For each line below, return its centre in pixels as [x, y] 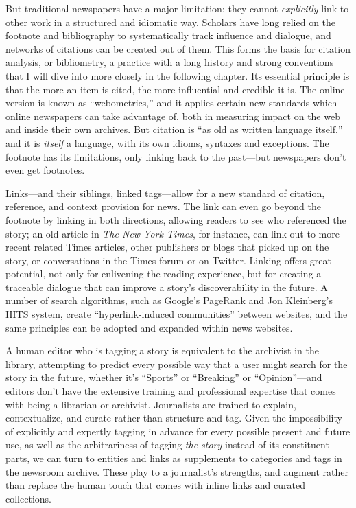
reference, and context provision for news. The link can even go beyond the [163, 206]
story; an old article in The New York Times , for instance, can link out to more [173, 233]
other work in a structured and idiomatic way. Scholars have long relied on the [171, 22]
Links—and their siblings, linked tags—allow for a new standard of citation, [165, 193]
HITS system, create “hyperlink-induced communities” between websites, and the [177, 314]
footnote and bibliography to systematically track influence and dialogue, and [168, 35]
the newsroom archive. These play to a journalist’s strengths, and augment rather [177, 471]
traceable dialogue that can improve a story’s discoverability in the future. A [167, 287]
